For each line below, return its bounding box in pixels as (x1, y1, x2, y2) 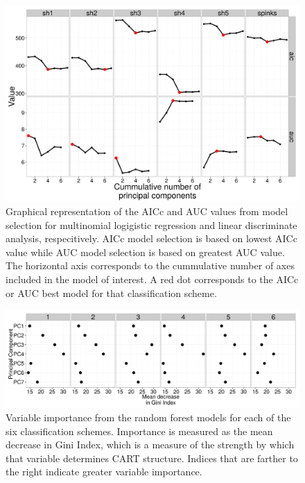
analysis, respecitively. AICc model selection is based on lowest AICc (6, 231, 297, 246)
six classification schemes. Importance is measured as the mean (6, 423, 273, 438)
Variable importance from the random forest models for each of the (6, 409, 291, 424)
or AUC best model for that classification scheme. (6, 285, 217, 300)
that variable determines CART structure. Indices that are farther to (6, 450, 298, 465)
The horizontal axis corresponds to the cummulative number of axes (6, 258, 295, 273)
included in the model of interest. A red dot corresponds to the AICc (6, 271, 299, 286)
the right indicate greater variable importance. (6, 464, 202, 479)
